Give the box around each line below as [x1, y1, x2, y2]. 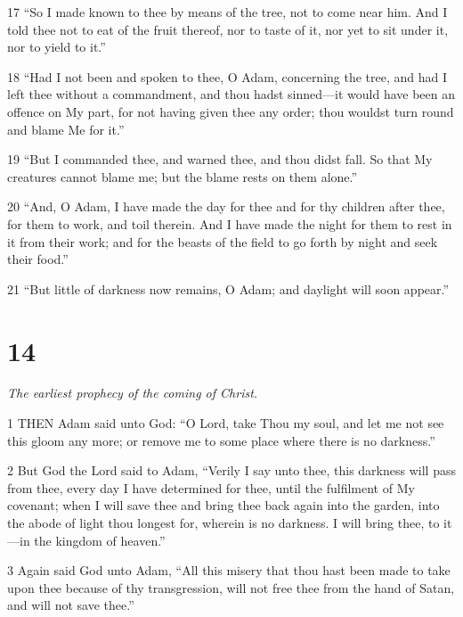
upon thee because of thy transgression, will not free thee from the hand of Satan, [7, 578, 455, 596]
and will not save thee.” [7, 596, 134, 614]
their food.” [7, 250, 69, 268]
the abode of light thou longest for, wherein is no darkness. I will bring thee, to [7, 514, 440, 531]
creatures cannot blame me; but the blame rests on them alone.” [7, 167, 358, 185]
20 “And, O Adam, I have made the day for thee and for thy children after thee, [7, 197, 445, 216]
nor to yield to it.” [7, 37, 106, 56]
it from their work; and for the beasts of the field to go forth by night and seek [7, 232, 438, 251]
